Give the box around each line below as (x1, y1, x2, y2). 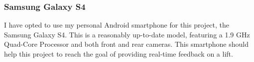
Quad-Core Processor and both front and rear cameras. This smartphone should (4, 39, 249, 49)
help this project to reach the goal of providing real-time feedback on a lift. (4, 49, 233, 59)
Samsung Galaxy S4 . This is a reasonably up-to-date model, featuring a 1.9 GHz (4, 29, 250, 39)
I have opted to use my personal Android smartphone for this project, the (4, 20, 230, 30)
